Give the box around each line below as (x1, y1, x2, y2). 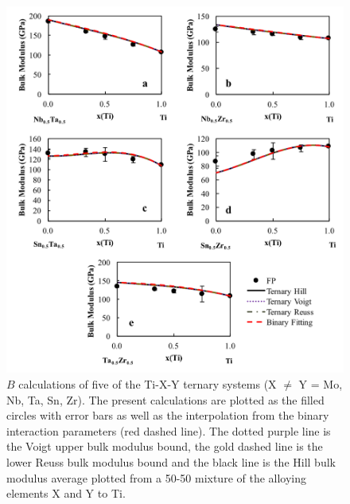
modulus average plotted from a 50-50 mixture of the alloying (6, 469, 307, 486)
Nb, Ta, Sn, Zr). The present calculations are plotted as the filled (6, 391, 325, 408)
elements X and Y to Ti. (6, 485, 126, 502)
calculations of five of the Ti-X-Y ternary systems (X (18, 376, 277, 392)
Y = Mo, (298, 376, 343, 392)
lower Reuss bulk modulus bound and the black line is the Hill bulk (6, 453, 336, 470)
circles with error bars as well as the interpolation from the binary (6, 407, 329, 424)
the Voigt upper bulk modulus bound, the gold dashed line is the (6, 438, 323, 455)
